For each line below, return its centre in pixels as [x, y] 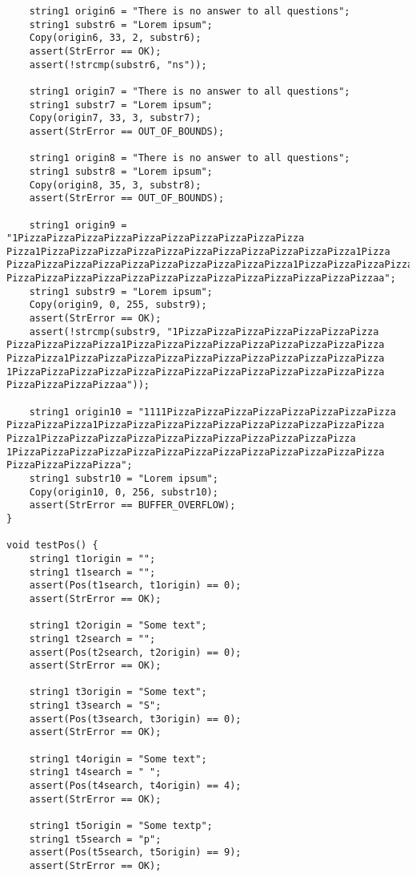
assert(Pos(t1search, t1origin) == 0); [135, 586]
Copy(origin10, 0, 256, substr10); [124, 492]
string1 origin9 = [78, 225]
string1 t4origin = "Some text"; [118, 759]
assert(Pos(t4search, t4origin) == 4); [135, 786]
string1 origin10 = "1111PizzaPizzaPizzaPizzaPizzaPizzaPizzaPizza [212, 412]
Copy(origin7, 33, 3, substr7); [115, 118]
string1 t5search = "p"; [95, 839]
